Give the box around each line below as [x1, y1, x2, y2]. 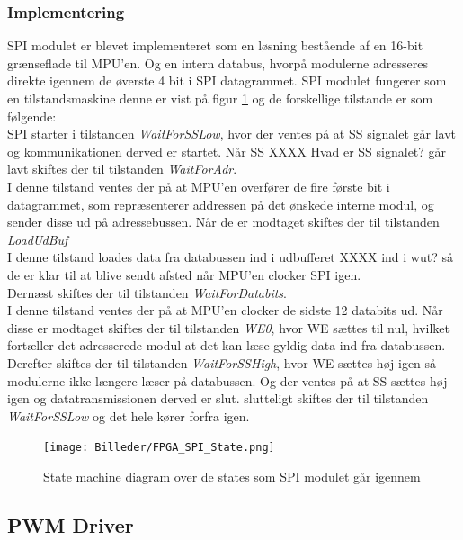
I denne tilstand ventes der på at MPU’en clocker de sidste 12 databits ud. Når [7, 301, 443, 319]
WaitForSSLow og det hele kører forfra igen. [7, 406, 250, 425]
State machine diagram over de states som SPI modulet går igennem [43, 466, 421, 485]
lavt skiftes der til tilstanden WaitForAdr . [7, 159, 237, 178]
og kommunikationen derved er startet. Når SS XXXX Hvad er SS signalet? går [7, 141, 447, 160]
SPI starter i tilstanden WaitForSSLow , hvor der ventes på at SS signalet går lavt [7, 124, 457, 143]
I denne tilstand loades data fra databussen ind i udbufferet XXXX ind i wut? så [7, 247, 453, 266]
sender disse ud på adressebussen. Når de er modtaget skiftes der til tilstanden [7, 212, 440, 231]
